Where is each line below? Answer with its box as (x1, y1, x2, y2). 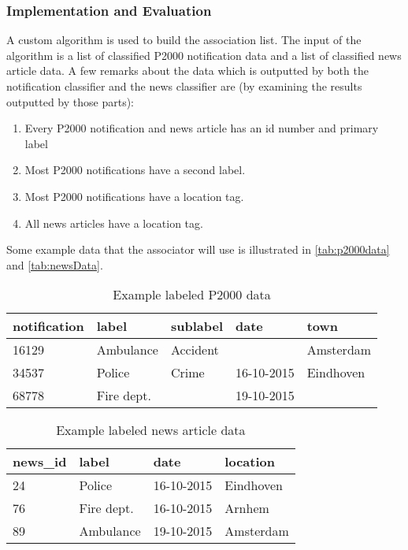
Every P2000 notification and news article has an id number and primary (24, 120, 379, 136)
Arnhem (224, 499, 269, 518)
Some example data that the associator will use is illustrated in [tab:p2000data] (6, 241, 390, 258)
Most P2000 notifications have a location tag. (24, 188, 244, 204)
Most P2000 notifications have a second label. (24, 162, 246, 178)
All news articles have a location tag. (24, 214, 203, 231)
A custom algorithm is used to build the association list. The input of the (6, 32, 362, 48)
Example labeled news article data (56, 421, 246, 440)
